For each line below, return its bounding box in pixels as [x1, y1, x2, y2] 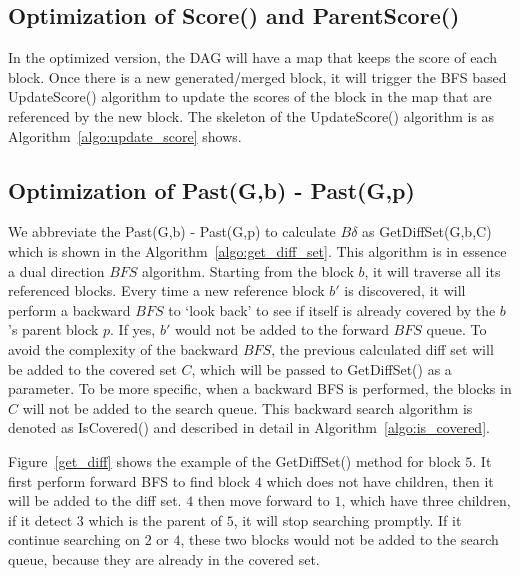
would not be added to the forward [174, 319, 389, 340]
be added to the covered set [8, 358, 177, 379]
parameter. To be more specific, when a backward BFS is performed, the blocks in [8, 378, 512, 399]
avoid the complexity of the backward [8, 338, 239, 359]
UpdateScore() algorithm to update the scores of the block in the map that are [8, 86, 492, 107]
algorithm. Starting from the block [142, 260, 354, 281]
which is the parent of [88, 509, 222, 530]
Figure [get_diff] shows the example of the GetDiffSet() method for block [8, 450, 461, 471]
